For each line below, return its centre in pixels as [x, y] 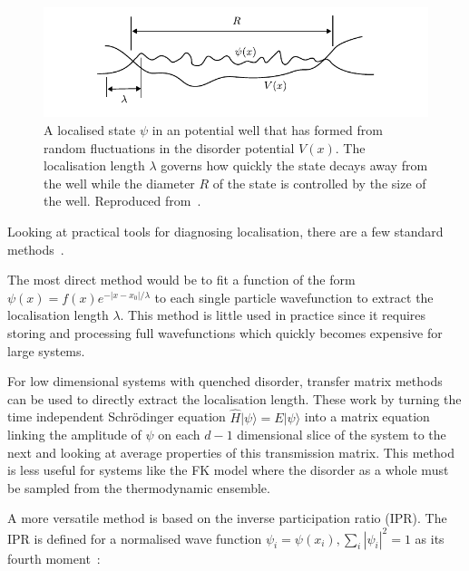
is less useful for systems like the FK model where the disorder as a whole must [228, 470]
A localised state [90, 129]
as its [430, 538]
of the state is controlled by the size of [319, 183]
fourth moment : [54, 558]
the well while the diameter [119, 183]
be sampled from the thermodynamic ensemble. [139, 487]
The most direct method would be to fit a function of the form [181, 280]
